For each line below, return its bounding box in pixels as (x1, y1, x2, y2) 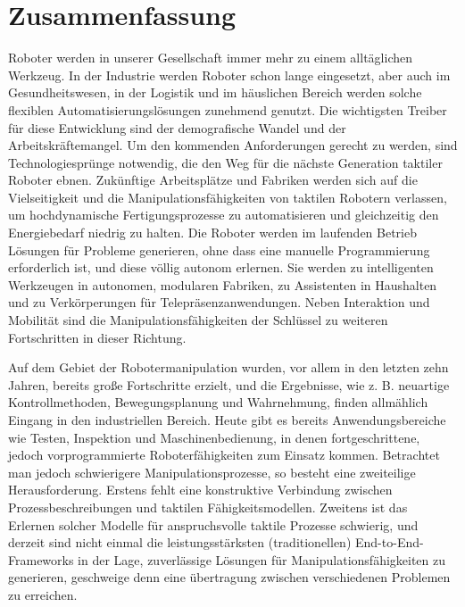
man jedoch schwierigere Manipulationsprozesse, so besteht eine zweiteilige (8, 462, 416, 481)
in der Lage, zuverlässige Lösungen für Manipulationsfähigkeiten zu (78, 550, 446, 569)
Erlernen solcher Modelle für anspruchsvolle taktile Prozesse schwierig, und (8, 515, 419, 534)
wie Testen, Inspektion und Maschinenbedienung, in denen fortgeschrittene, (8, 428, 420, 446)
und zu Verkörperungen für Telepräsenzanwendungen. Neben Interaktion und (8, 293, 430, 312)
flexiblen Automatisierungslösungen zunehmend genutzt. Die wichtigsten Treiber (8, 100, 447, 119)
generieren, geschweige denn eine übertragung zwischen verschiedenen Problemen (8, 568, 451, 586)
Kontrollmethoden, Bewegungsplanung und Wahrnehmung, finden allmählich (8, 393, 428, 412)
